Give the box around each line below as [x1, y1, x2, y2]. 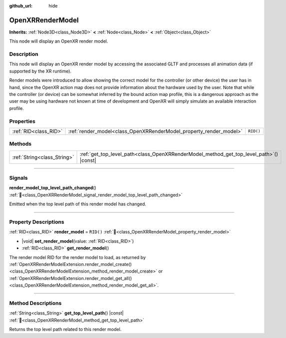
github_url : [9, 3, 32, 8]
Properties [9, 117, 36, 124]
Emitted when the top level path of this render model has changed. [9, 201, 147, 207]
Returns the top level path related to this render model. [9, 326, 122, 332]
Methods [9, 140, 32, 147]
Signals [9, 174, 28, 181]
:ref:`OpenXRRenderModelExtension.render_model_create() [9, 261, 132, 267]
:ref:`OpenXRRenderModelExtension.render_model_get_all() [9, 275, 132, 281]
